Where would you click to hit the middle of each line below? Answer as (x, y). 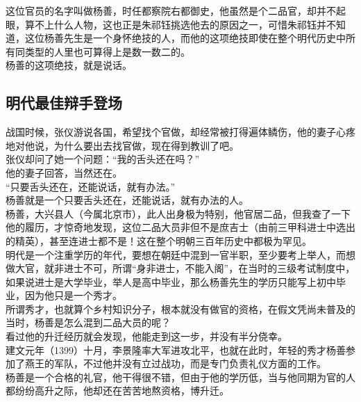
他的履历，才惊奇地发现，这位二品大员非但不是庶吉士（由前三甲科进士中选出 (180, 227)
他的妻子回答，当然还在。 (64, 172)
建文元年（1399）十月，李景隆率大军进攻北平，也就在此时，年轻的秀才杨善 (176, 349)
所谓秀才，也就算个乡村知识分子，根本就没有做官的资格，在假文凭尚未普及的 (180, 308)
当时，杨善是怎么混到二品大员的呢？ (88, 322)
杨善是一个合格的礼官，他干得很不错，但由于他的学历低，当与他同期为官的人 (180, 377)
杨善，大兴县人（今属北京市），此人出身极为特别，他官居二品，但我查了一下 (178, 213)
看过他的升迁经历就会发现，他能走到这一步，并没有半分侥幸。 (146, 336)
